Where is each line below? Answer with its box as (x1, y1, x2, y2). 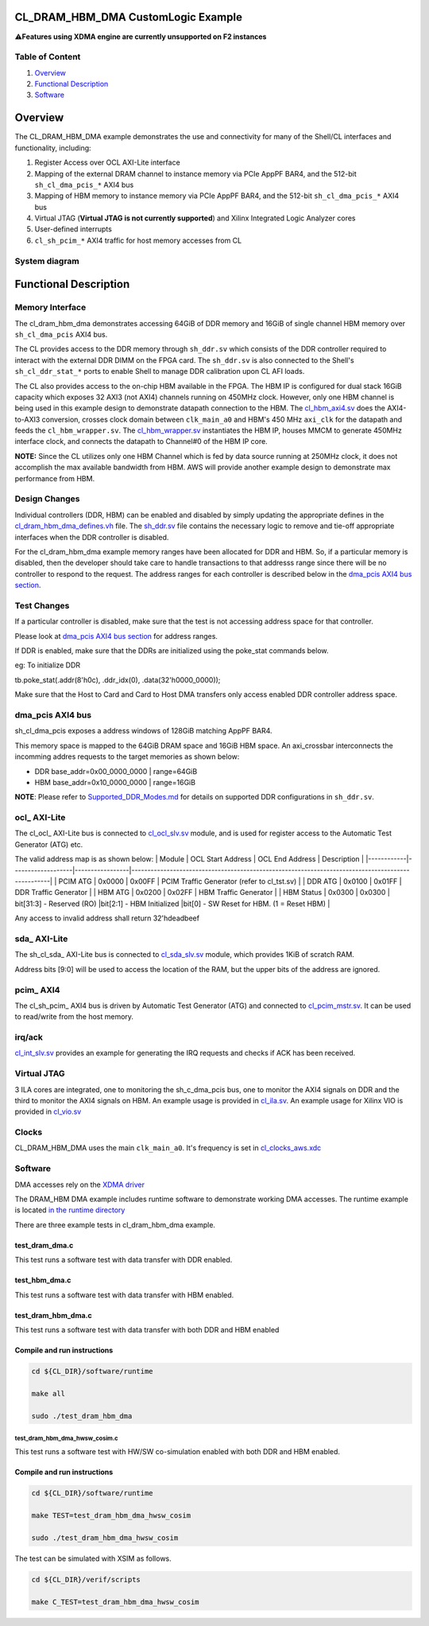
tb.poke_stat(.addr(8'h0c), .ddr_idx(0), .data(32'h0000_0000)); (14, 675, 221, 684)
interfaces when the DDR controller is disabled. (14, 532, 169, 542)
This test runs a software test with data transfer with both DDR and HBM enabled (14, 1325, 280, 1334)
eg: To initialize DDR (14, 660, 81, 670)
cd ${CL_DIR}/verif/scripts (31, 1575, 141, 1584)
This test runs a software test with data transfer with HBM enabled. (14, 1290, 234, 1300)
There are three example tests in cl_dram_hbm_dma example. (14, 1219, 216, 1229)
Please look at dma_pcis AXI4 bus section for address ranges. (14, 631, 218, 640)
